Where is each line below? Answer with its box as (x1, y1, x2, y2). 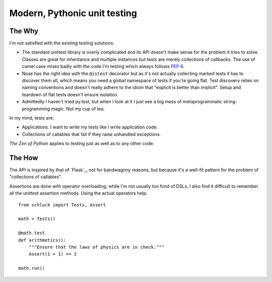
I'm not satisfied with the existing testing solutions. (9, 40, 115, 46)
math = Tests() (18, 216, 56, 222)
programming (22, 106, 50, 112)
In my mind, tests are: (9, 115, 54, 121)
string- (223, 99, 238, 105)
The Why (9, 27, 39, 35)
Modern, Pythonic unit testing (9, 8, 137, 19)
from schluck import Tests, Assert (18, 202, 106, 207)
